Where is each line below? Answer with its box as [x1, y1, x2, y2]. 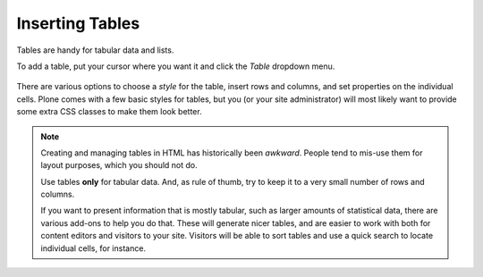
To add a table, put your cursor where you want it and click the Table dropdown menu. [16, 61, 335, 71]
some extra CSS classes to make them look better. [16, 106, 202, 117]
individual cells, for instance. [40, 242, 147, 254]
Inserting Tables [16, 13, 140, 33]
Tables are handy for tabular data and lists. [16, 45, 174, 55]
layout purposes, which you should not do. [40, 160, 199, 171]
